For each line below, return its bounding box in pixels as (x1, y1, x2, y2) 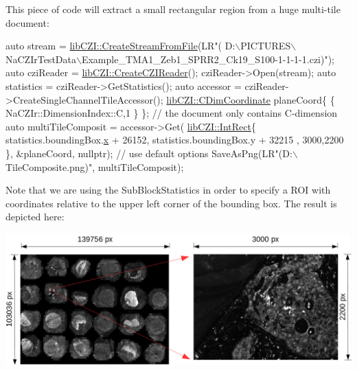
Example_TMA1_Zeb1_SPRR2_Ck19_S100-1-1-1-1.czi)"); (81, 51, 335, 66)
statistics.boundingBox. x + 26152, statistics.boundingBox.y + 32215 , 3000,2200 (5, 132, 344, 147)
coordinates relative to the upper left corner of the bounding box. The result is (5, 196, 337, 210)
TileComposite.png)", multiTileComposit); (5, 159, 184, 174)
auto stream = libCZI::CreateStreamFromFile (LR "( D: (5, 38, 235, 53)
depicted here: (5, 209, 65, 224)
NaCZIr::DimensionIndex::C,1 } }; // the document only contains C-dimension (5, 106, 338, 120)
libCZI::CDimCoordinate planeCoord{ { (166, 92, 335, 106)
